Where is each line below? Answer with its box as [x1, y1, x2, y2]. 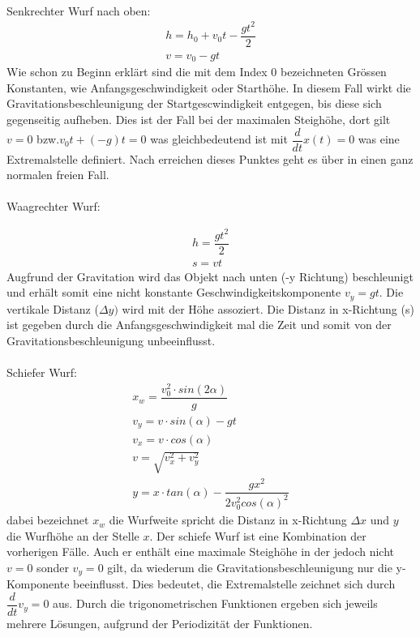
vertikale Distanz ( [6, 300, 99, 317]
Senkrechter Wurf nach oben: [6, 2, 151, 19]
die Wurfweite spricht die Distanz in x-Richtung [109, 511, 347, 528]
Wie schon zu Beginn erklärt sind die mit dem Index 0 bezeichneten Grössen [6, 63, 387, 80]
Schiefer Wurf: [6, 364, 77, 381]
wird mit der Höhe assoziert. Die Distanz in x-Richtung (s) [122, 300, 414, 317]
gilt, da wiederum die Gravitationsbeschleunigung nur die [107, 558, 392, 575]
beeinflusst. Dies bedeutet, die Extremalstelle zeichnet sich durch [73, 575, 396, 592]
